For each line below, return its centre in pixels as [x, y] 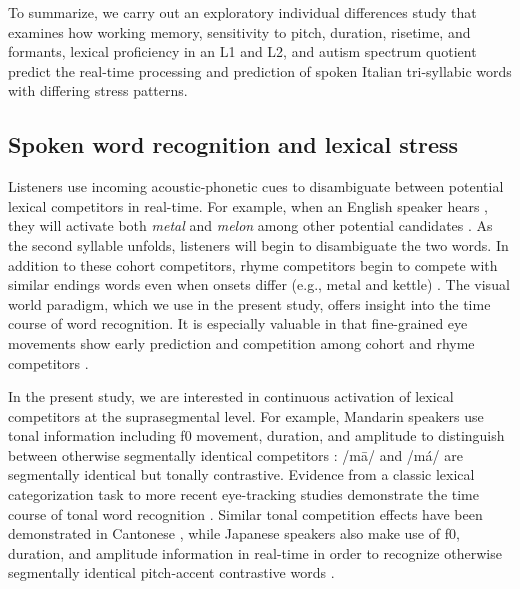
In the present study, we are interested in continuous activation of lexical [231, 396]
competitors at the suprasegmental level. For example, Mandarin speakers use [246, 415]
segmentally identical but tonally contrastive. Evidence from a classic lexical [241, 474]
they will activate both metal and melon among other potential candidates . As [250, 225]
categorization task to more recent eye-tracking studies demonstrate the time [243, 494]
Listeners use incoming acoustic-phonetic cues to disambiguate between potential [256, 186]
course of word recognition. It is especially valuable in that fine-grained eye [238, 323]
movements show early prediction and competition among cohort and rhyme [241, 342]
